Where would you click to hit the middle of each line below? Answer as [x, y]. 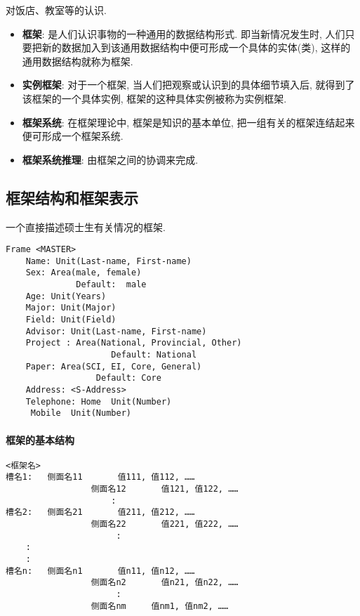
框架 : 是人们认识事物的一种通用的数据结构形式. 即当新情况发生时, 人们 [184, 33]
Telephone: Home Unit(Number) [99, 401]
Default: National [154, 355]
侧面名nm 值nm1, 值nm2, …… [160, 606]
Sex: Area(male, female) [84, 273]
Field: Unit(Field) [71, 320]
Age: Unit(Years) [66, 296]
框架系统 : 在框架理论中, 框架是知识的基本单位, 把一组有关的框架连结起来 [188, 122]
